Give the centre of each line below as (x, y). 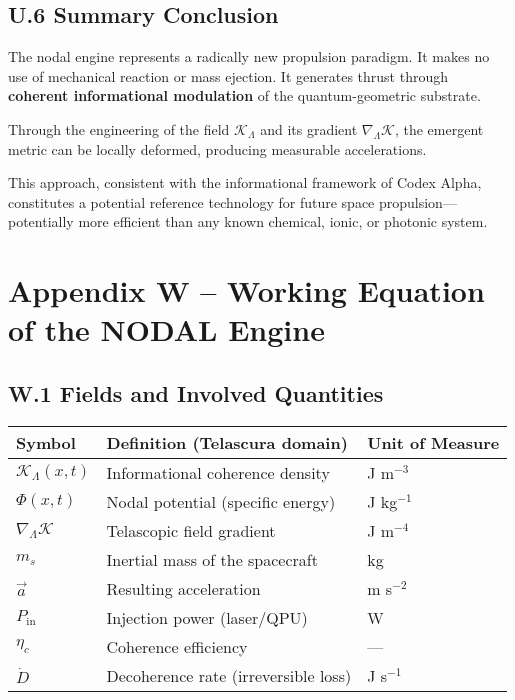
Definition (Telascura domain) (227, 442)
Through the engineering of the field (119, 128)
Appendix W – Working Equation (246, 290)
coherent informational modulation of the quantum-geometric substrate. (244, 95)
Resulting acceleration (183, 588)
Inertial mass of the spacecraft (212, 559)
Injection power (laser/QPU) (207, 617)
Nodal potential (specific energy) (221, 501)
